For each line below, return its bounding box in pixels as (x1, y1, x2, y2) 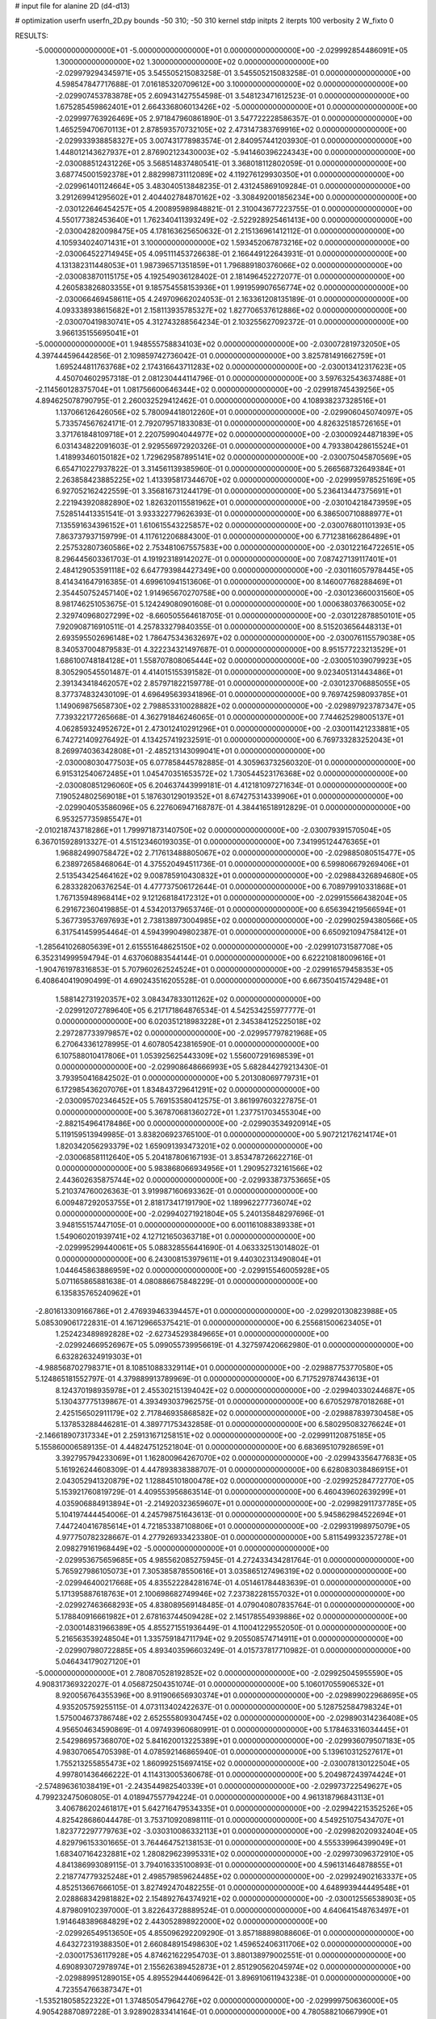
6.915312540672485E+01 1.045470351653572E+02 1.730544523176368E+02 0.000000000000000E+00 (55, 769, 408, 779)
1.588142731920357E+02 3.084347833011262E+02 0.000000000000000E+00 (55, 994, 321, 1004)
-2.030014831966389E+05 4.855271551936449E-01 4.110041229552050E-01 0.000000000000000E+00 (55, 1623, 407, 1633)
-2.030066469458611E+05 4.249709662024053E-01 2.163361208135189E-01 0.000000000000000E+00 (55, 294, 409, 304)
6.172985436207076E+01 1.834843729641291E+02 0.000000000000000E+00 (55, 1085, 321, 1094)
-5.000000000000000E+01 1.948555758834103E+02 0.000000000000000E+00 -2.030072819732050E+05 (35, 339, 400, 349)
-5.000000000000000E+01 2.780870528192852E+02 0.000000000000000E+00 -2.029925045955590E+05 (35, 1668, 404, 1677)
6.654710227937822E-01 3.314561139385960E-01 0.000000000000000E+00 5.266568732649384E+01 (55, 464, 405, 473)
